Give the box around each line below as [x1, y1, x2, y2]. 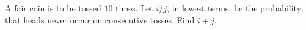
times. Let [115, 2, 153, 14]
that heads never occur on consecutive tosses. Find [5, 13, 195, 26]
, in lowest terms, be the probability [167, 2, 302, 14]
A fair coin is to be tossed [5, 2, 101, 14]
